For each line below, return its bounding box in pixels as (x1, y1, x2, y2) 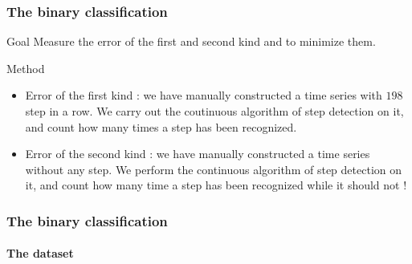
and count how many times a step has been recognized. (25, 118, 297, 135)
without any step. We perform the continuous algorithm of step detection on (25, 160, 402, 177)
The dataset (6, 245, 74, 262)
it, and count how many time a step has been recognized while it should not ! (25, 177, 407, 193)
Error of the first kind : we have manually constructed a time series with (25, 87, 382, 104)
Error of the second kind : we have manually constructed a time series (25, 145, 370, 162)
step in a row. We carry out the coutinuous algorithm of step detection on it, (25, 103, 404, 119)
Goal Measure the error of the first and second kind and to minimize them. (6, 33, 376, 50)
